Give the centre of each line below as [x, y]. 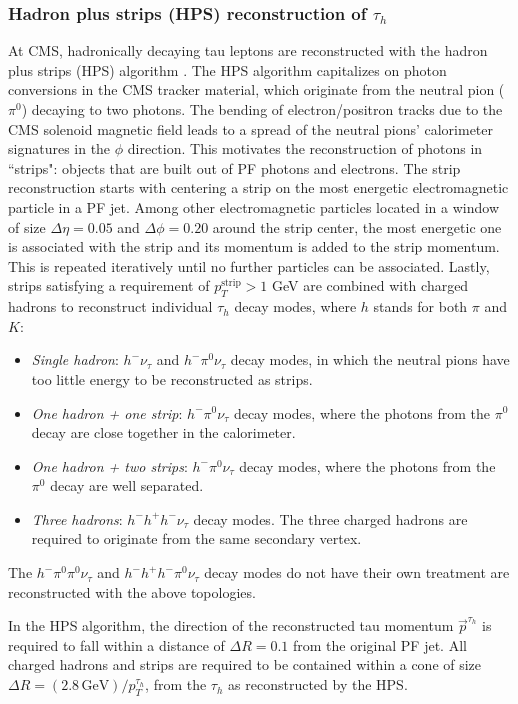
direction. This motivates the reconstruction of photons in [305, 148]
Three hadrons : [77, 518]
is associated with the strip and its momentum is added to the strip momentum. [254, 246]
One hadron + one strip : [107, 412]
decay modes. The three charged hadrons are [330, 518]
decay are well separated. [127, 485]
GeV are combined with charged [370, 285]
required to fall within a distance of [116, 644]
